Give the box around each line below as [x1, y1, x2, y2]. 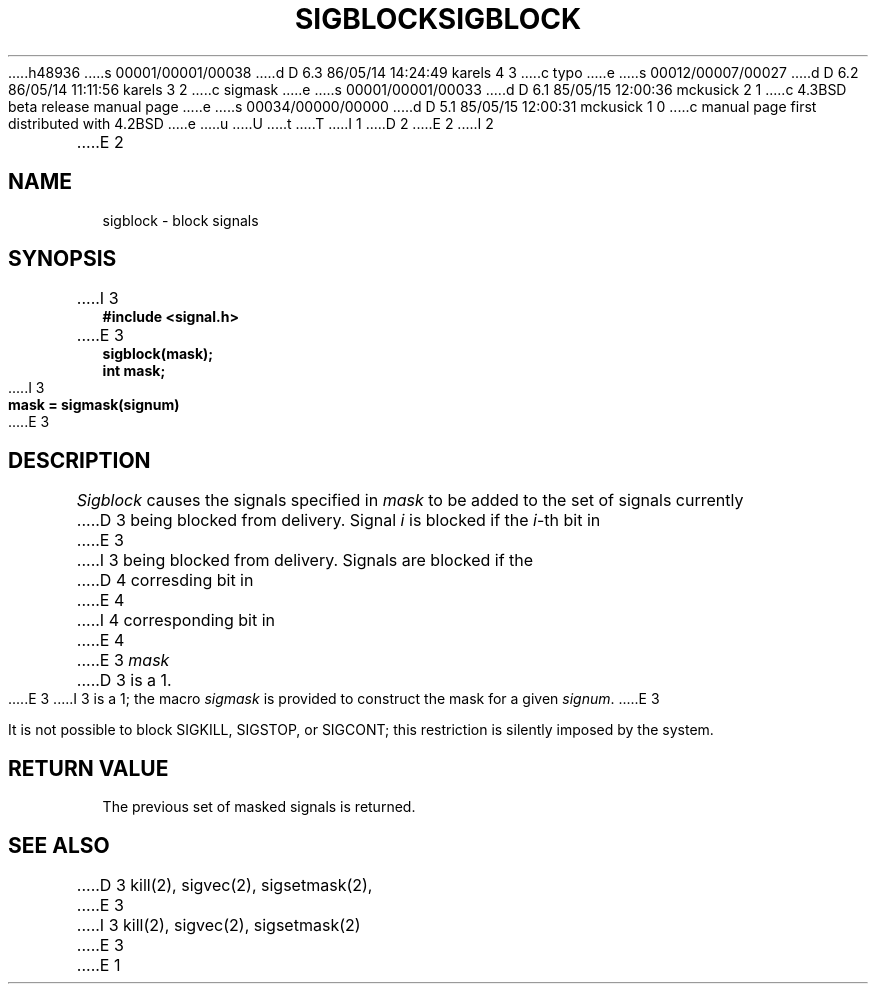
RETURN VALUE [8, 755, 169, 781]
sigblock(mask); [102, 345, 214, 363]
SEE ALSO [8, 832, 110, 858]
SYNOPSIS [8, 246, 117, 272]
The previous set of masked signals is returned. [102, 798, 416, 816]
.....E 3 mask [76, 650, 170, 671]
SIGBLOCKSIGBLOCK [294, 2, 582, 36]
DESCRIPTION [8, 447, 151, 473]
